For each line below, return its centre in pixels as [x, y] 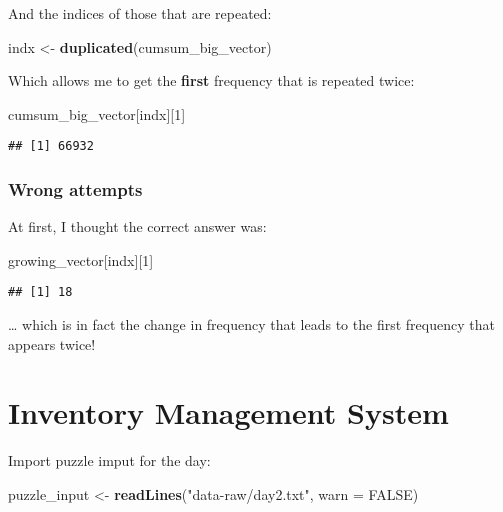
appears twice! [52, 343]
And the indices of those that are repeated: [140, 13]
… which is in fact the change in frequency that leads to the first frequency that [251, 324]
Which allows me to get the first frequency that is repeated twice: [211, 80]
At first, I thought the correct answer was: [137, 226]
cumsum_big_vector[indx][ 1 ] [97, 113]
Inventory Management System [228, 412]
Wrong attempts [75, 188]
